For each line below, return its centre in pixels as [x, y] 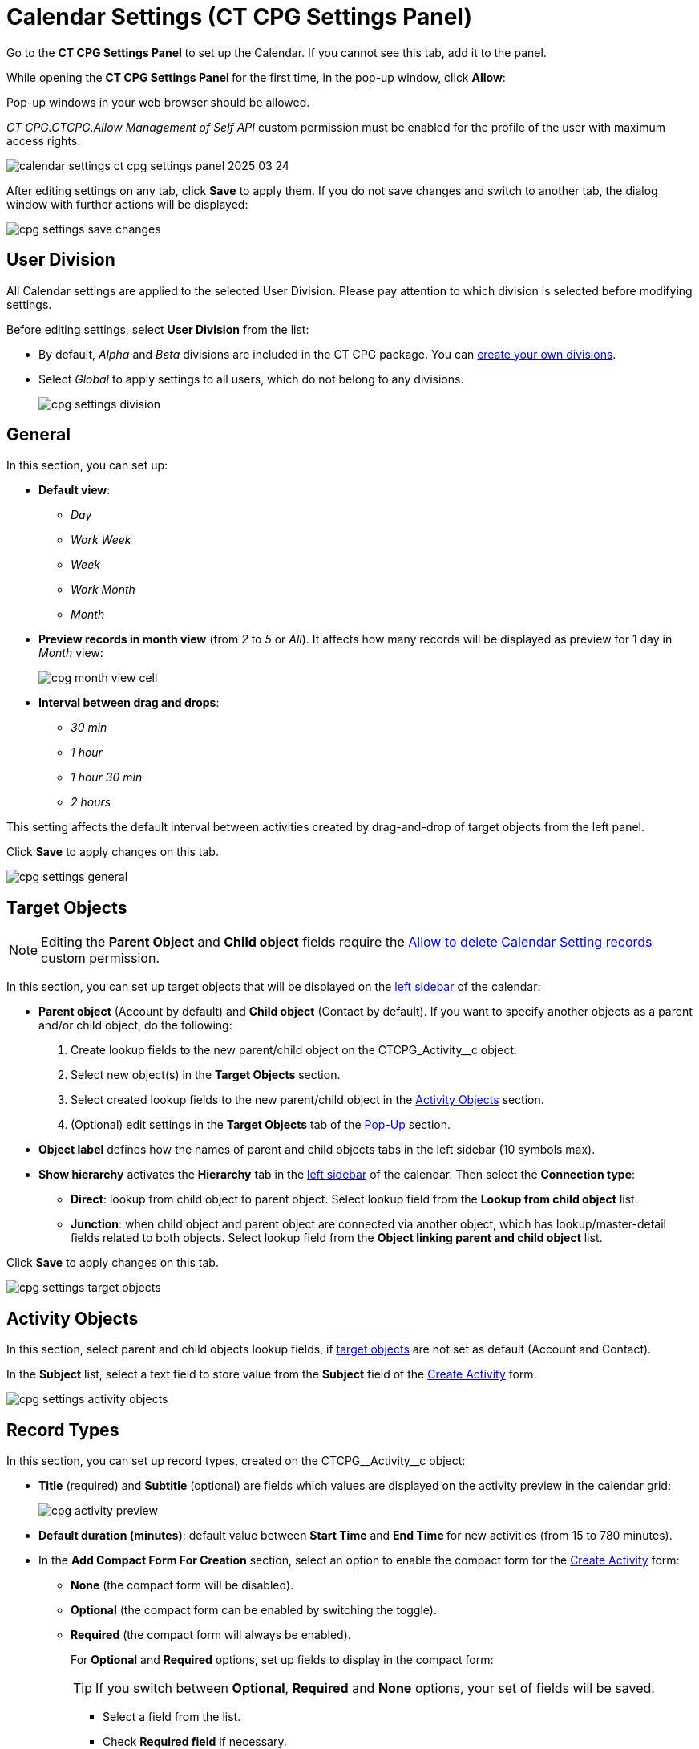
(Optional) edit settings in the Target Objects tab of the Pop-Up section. [261, 1125]
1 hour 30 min [107, 777]
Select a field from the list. [172, 1716]
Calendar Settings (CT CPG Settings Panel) [239, 17]
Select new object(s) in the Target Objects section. [206, 1075]
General [39, 435]
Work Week [101, 540]
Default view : [75, 490]
